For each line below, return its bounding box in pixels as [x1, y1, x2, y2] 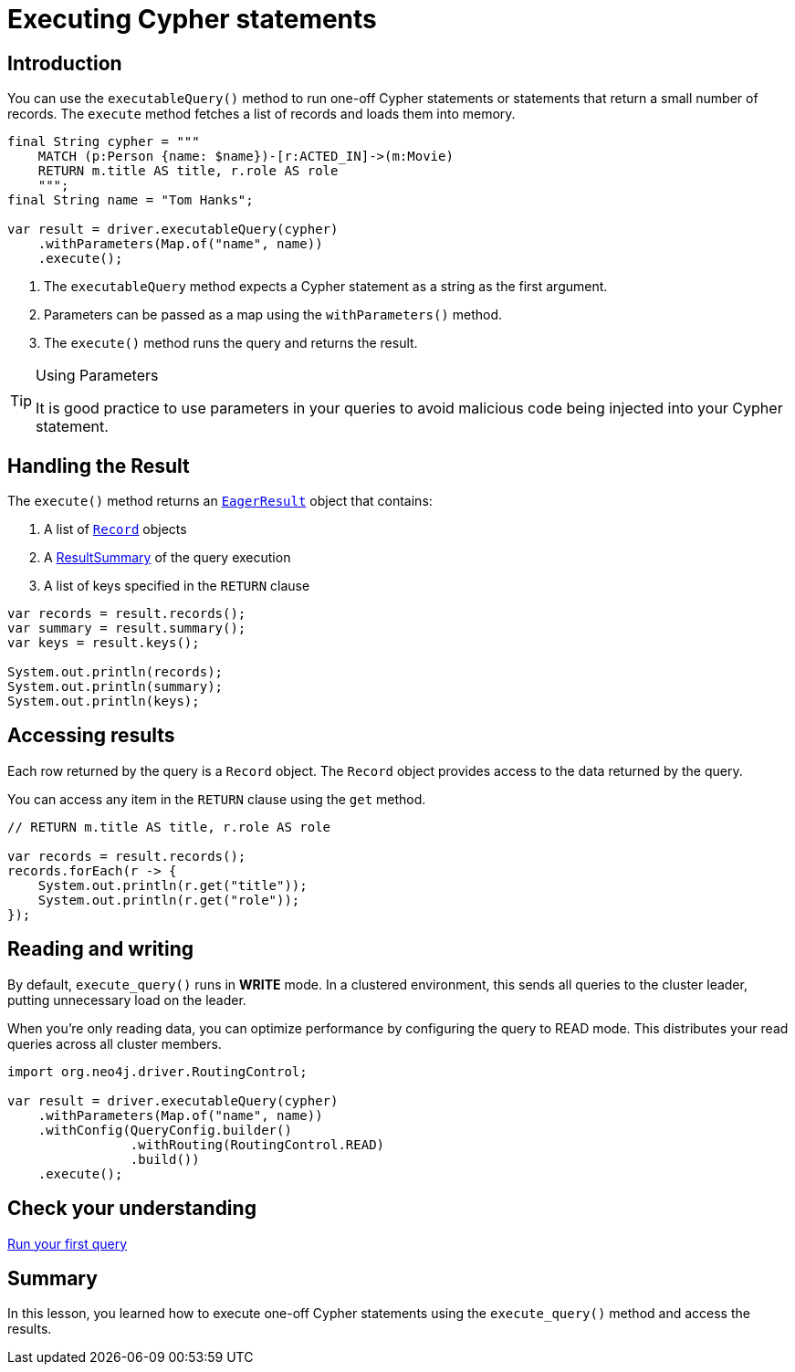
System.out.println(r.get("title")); [37, 877, 308, 893]
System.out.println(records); [7, 665, 224, 680]
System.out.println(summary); [7, 679, 224, 695]
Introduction [7, 51, 122, 75]
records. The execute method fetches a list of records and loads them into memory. [7, 106, 516, 122]
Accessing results [7, 724, 175, 748]
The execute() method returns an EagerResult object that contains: [7, 493, 433, 509]
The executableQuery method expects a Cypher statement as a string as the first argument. [44, 278, 608, 295]
